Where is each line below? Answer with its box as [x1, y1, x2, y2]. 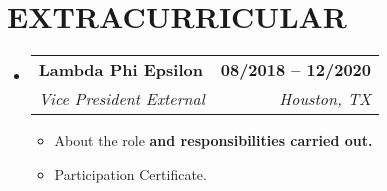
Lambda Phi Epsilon [38, 58, 203, 82]
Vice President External [38, 87, 205, 111]
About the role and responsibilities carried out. [54, 130, 373, 151]
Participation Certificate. [54, 163, 207, 184]
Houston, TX [279, 87, 372, 111]
